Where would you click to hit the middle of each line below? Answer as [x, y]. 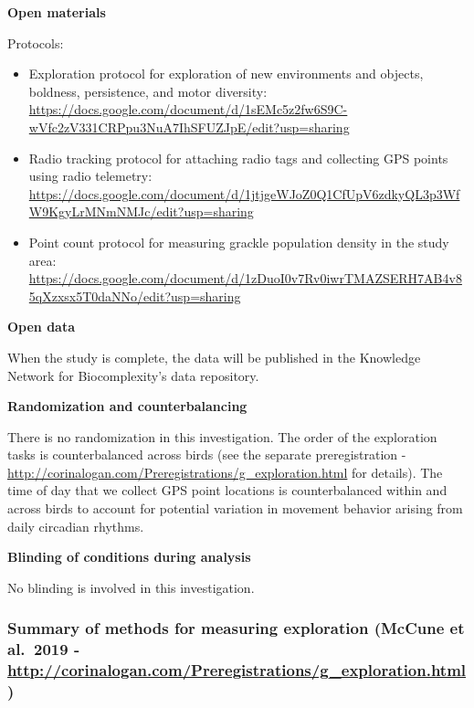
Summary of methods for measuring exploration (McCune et [236, 628]
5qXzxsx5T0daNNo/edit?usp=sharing [135, 296]
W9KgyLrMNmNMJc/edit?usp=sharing [141, 211]
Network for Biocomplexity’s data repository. [133, 375]
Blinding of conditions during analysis [129, 557]
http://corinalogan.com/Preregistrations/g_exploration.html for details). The [225, 472]
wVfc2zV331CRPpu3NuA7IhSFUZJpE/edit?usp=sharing [189, 127]
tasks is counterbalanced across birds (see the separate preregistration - [207, 454]
